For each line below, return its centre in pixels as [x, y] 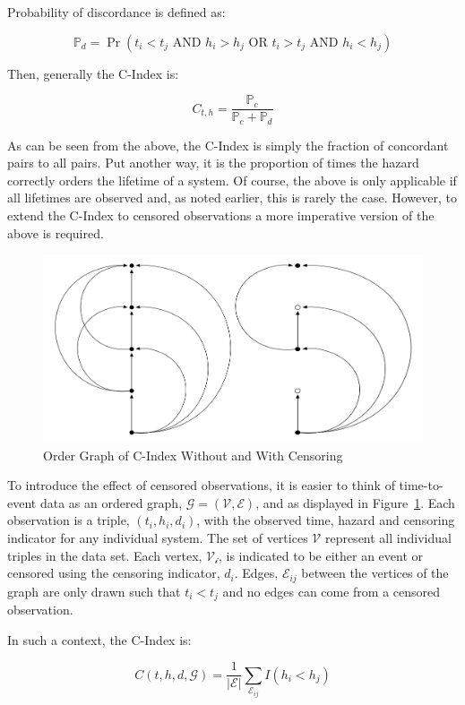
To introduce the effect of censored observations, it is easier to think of [201, 485]
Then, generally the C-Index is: [93, 73]
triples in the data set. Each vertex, [105, 555]
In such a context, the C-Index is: [99, 639]
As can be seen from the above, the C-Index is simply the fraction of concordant [228, 145]
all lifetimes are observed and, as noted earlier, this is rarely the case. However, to [232, 198]
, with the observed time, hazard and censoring [326, 520]
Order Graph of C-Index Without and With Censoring [193, 455]
